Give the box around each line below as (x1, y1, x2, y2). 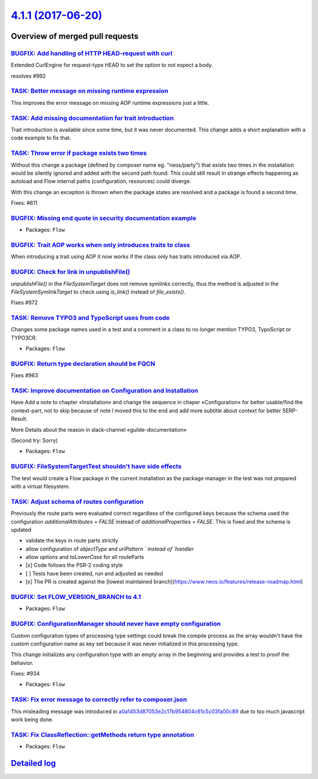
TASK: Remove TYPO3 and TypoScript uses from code (11, 314, 170, 322)
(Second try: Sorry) (11, 437, 58, 444)
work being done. (11, 716, 54, 723)
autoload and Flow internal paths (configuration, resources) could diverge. (11, 178, 191, 185)
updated (11, 526, 32, 533)
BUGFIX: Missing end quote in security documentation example (11, 214, 197, 222)
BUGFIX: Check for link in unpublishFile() (11, 268, 131, 276)
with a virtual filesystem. (11, 482, 70, 490)
